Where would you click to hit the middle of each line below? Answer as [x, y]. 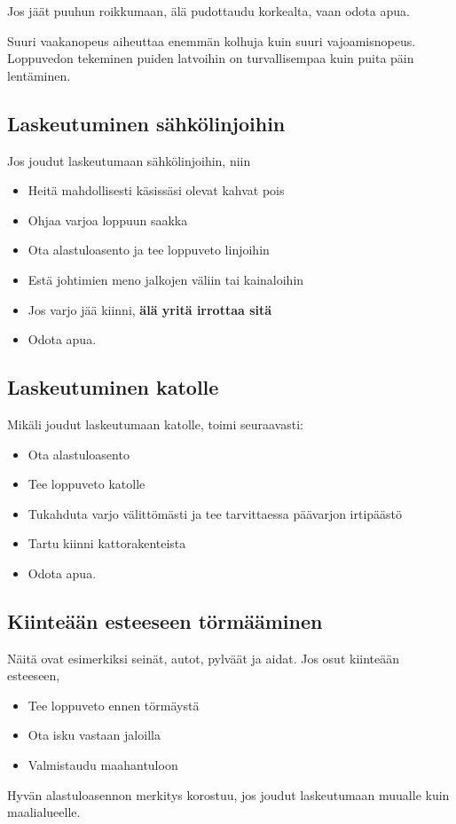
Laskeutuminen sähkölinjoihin [146, 123]
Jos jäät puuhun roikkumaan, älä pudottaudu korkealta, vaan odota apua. [208, 11]
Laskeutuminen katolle [113, 387]
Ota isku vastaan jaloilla [94, 735]
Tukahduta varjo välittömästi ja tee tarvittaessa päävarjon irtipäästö [215, 513]
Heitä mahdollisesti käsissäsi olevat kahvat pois [156, 190]
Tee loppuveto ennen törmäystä [114, 705]
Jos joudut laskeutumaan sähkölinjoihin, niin [129, 160]
